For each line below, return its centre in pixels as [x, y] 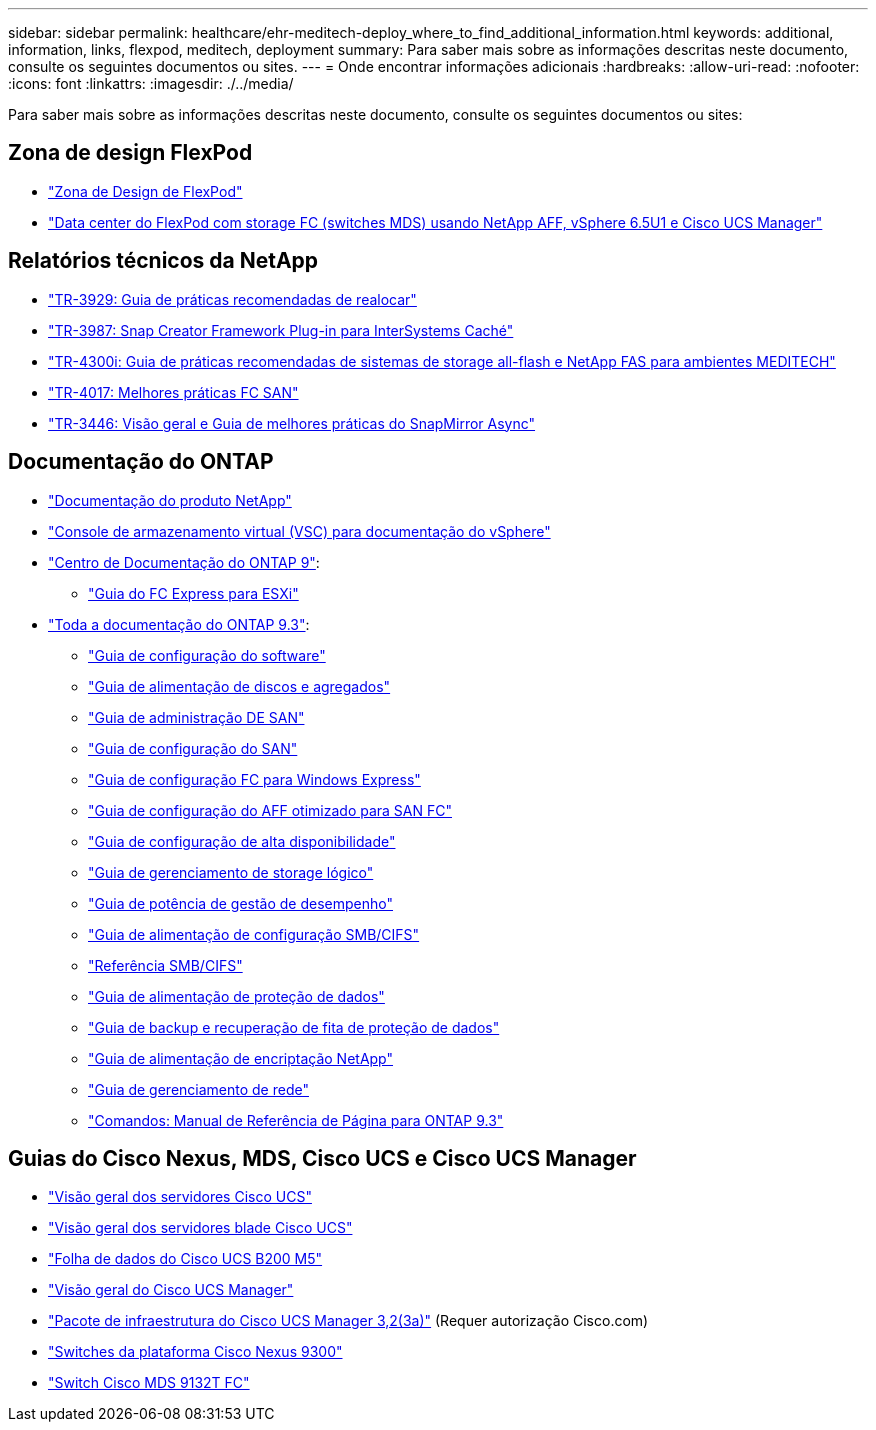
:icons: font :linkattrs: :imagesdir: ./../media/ [151, 83]
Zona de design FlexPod [130, 153]
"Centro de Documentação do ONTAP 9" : [184, 562]
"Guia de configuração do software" [207, 655]
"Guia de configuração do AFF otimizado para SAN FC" [270, 810]
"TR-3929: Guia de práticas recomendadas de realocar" [232, 299]
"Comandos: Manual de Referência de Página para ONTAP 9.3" [296, 1120]
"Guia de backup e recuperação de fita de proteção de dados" [294, 1027]
